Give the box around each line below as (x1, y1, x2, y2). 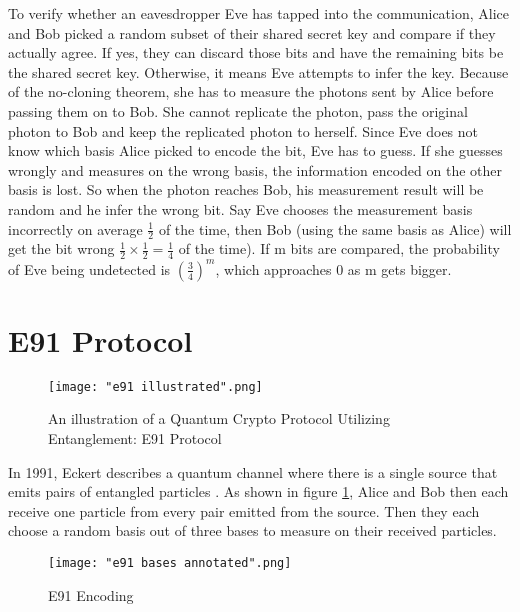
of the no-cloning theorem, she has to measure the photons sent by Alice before (8, 81, 494, 102)
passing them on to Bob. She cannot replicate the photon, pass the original (8, 100, 468, 121)
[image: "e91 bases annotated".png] (48, 556, 292, 571)
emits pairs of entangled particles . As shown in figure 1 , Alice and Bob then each (8, 481, 509, 502)
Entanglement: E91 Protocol (48, 428, 222, 449)
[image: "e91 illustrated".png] (48, 379, 263, 394)
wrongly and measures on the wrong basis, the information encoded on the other (8, 159, 503, 180)
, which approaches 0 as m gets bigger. (215, 258, 452, 279)
